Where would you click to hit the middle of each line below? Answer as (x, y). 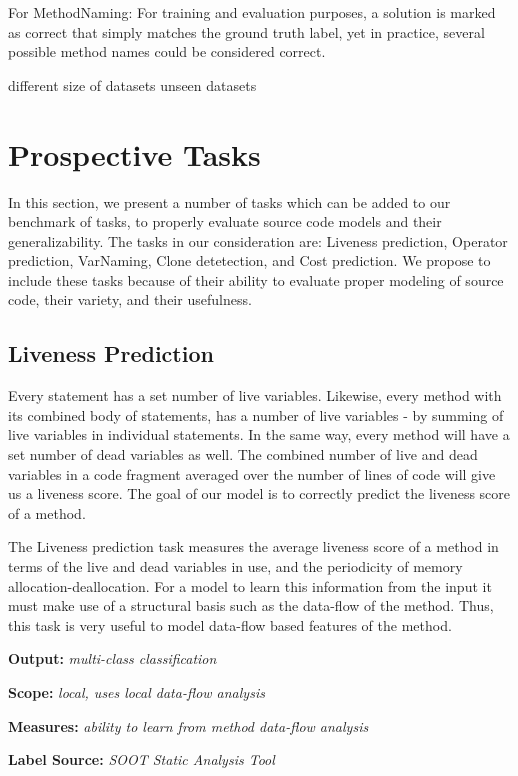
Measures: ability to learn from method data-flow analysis (188, 725)
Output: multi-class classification (112, 658)
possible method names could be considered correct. (167, 51)
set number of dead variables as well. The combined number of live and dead (243, 454)
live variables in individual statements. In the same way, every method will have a (259, 434)
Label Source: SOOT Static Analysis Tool (141, 759)
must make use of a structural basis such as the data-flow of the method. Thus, (251, 605)
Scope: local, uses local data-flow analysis (136, 691)
